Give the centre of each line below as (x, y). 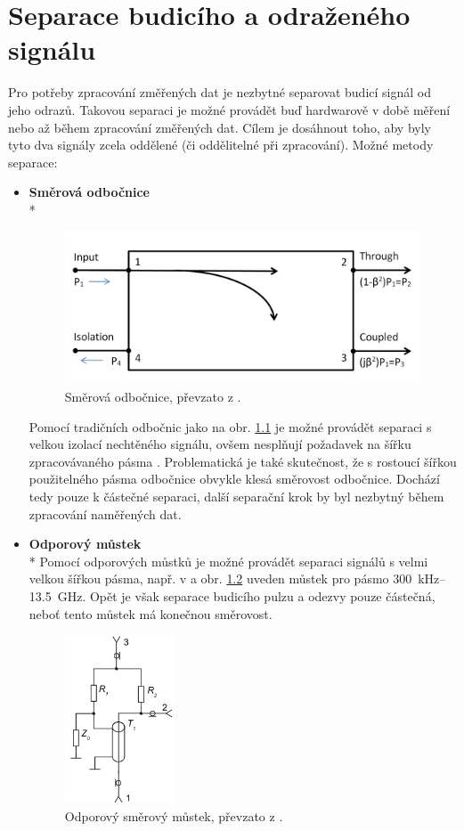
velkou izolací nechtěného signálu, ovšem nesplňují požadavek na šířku (220, 444)
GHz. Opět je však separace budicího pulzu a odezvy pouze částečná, (246, 595)
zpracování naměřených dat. (105, 513)
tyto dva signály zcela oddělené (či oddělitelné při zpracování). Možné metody (221, 145)
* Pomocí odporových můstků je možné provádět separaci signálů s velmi (228, 561)
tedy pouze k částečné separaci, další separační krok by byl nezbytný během (236, 496)
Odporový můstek (85, 544)
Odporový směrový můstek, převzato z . (174, 815)
